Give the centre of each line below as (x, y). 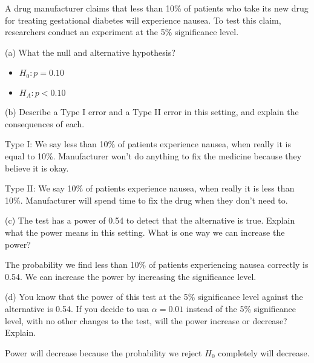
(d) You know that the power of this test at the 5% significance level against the (154, 297)
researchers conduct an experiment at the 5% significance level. (122, 32)
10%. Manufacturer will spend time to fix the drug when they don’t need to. (146, 200)
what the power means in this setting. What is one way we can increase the (145, 232)
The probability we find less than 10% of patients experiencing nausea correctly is (157, 265)
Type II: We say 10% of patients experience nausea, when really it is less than (150, 188)
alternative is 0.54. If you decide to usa (77, 308)
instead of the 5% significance (241, 308)
